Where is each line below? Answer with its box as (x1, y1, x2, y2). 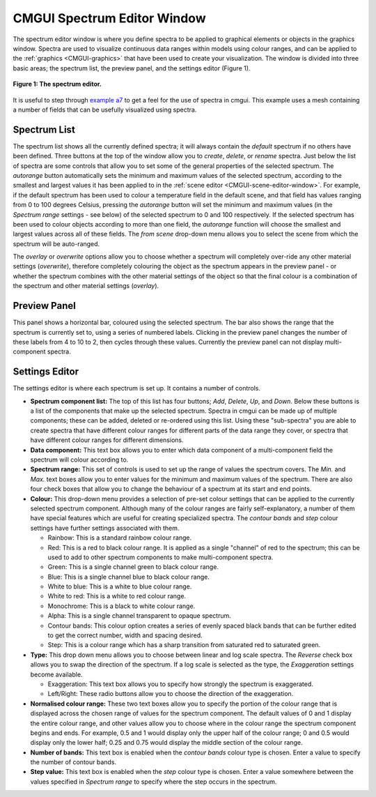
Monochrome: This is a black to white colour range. (47, 602, 196, 610)
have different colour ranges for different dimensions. (30, 436, 184, 444)
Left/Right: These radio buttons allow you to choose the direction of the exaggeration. (47, 690, 294, 698)
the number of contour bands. (30, 758, 117, 766)
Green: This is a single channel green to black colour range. (47, 563, 219, 571)
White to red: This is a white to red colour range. (47, 592, 187, 600)
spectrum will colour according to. (30, 455, 129, 464)
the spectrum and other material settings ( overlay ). (13, 282, 159, 290)
